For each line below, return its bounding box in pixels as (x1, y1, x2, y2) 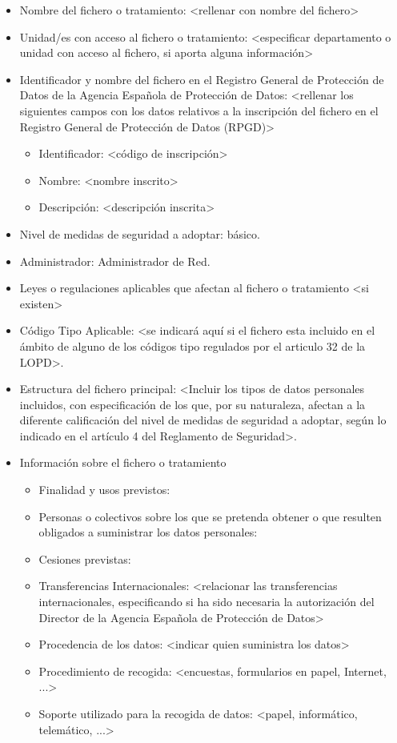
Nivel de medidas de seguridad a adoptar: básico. (19, 225, 260, 242)
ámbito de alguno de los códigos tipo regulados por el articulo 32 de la (19, 337, 366, 354)
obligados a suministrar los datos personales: (38, 524, 258, 540)
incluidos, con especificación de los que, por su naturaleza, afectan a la (19, 396, 366, 412)
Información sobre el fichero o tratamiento (19, 454, 227, 471)
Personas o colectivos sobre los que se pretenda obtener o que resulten (38, 508, 382, 524)
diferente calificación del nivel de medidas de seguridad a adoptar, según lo (19, 412, 387, 428)
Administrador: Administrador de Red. (19, 252, 211, 269)
